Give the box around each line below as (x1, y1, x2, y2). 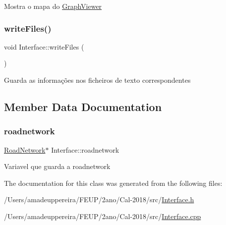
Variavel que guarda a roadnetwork (4, 161, 111, 171)
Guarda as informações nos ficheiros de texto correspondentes (4, 75, 191, 85)
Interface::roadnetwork (51, 144, 119, 155)
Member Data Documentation (4, 99, 162, 114)
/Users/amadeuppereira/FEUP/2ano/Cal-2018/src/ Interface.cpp (4, 211, 201, 221)
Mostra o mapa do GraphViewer (4, 1, 102, 11)
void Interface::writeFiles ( (4, 41, 84, 52)
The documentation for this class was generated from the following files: (4, 177, 223, 188)
